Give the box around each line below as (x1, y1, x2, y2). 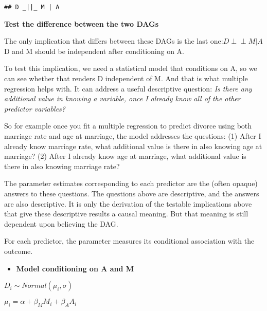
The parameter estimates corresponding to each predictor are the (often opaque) (4, 178, 258, 189)
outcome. (4, 245, 33, 256)
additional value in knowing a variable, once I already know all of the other (4, 93, 241, 104)
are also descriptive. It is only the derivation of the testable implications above (4, 198, 252, 209)
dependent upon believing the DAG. (4, 218, 118, 229)
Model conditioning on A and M (16, 263, 134, 273)
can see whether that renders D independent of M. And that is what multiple (4, 73, 248, 84)
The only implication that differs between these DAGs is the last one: (4, 35, 223, 46)
